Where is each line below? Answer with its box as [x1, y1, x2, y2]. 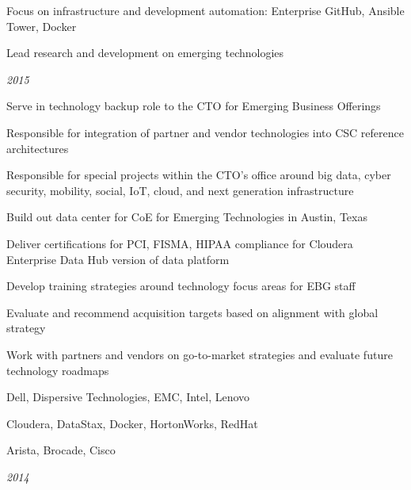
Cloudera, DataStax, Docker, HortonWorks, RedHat [6, 415, 258, 431]
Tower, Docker [6, 17, 77, 34]
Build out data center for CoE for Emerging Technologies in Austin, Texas [6, 209, 367, 225]
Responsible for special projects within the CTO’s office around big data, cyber [6, 167, 391, 183]
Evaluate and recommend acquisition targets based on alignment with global [6, 304, 379, 320]
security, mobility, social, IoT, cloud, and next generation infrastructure [6, 182, 354, 198]
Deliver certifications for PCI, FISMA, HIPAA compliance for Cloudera [6, 235, 353, 251]
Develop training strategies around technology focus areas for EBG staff [6, 278, 356, 294]
